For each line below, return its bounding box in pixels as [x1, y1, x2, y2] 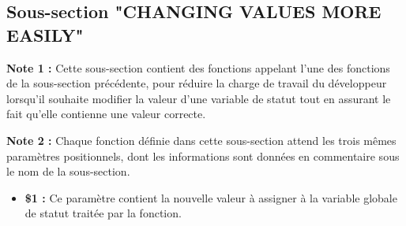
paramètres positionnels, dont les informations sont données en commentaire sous [6, 147, 400, 164]
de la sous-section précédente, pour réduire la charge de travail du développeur [6, 75, 387, 91]
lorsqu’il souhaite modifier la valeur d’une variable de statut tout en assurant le [6, 90, 391, 106]
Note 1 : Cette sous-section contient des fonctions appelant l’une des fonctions [6, 59, 390, 76]
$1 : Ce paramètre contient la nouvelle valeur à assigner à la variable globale [24, 189, 397, 206]
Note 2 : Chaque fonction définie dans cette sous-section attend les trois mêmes [6, 132, 397, 148]
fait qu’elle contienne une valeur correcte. [6, 106, 206, 122]
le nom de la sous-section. [6, 163, 130, 180]
